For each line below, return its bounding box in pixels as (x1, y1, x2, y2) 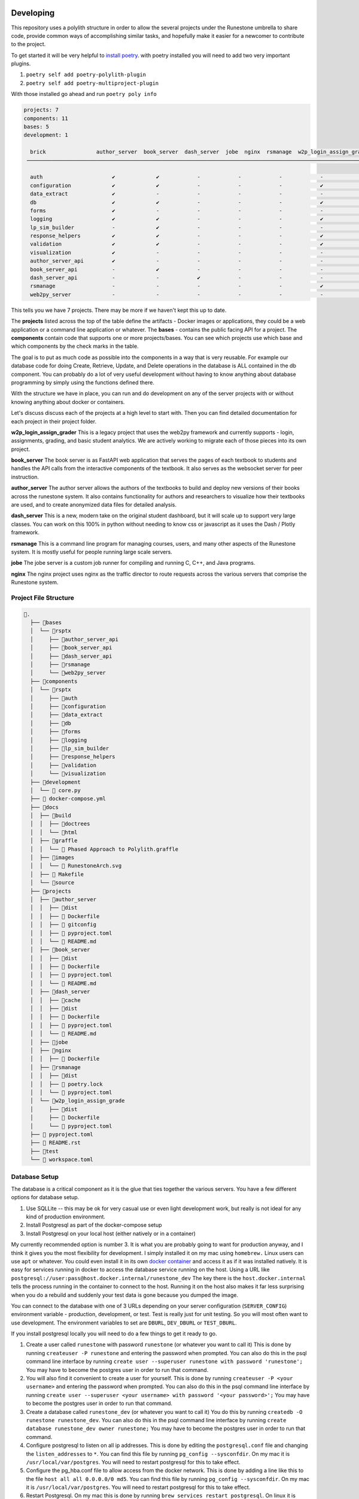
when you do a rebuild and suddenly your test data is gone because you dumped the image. (11, 1291, 239, 1298)
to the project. (11, 41, 46, 48)
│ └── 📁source (30, 879, 75, 886)
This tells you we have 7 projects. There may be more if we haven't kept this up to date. (11, 306, 227, 314)
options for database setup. (11, 1194, 80, 1201)
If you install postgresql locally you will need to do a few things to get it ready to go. (11, 1330, 217, 1337)
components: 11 (23, 115, 68, 122)
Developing (11, 8, 55, 18)
